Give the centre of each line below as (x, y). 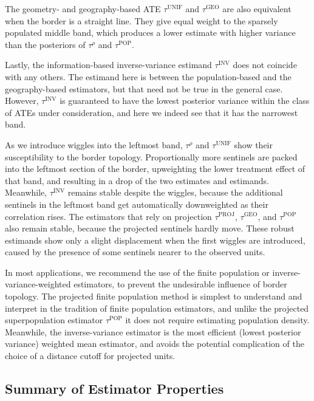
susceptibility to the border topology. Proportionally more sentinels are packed (151, 156)
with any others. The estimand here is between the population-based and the (148, 76)
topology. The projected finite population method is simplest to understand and (154, 296)
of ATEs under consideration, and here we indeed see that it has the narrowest (152, 112)
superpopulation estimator (54, 320)
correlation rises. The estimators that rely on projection (108, 216)
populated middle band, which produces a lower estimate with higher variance (150, 33)
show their (253, 144)
